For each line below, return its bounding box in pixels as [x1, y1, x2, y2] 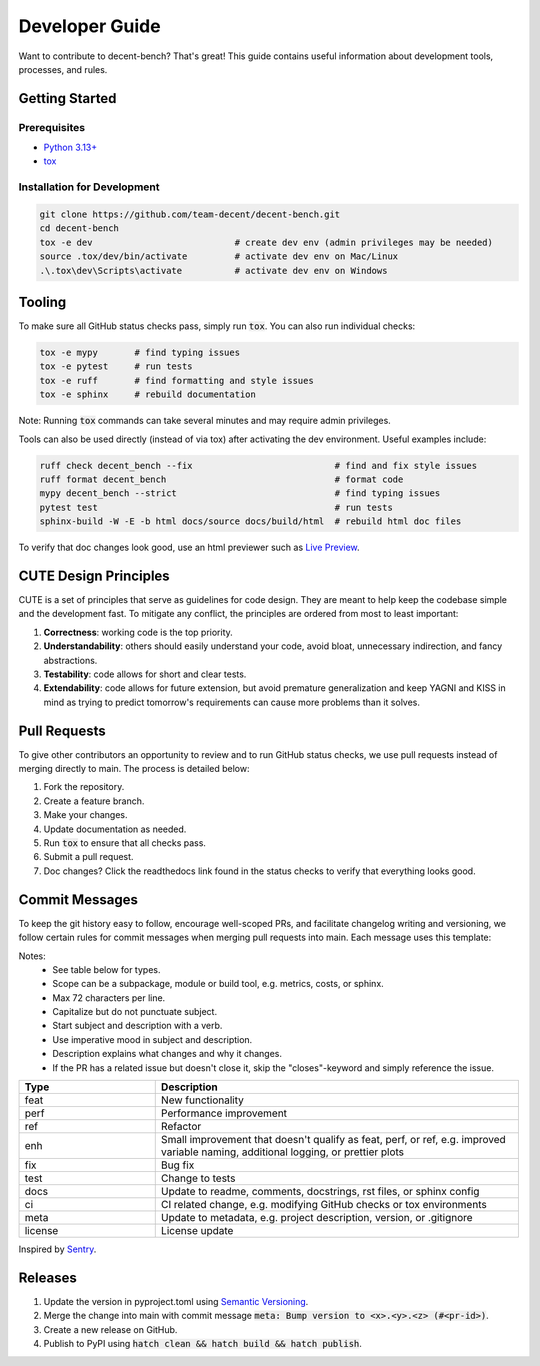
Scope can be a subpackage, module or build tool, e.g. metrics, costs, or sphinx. [52, 978, 384, 990]
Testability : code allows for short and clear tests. [43, 668, 247, 680]
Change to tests [160, 1171, 236, 1185]
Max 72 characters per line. [52, 991, 166, 1004]
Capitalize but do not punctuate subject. [52, 1006, 218, 1018]
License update [160, 1224, 234, 1238]
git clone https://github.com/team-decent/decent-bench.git [39, 209, 341, 220]
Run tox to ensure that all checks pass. [43, 837, 207, 849]
